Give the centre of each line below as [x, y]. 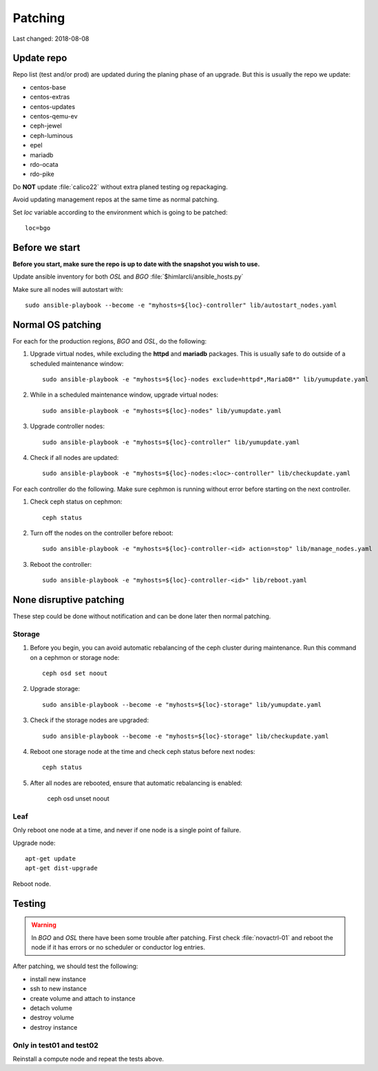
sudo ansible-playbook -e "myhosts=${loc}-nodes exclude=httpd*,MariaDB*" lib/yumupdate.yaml [206, 380]
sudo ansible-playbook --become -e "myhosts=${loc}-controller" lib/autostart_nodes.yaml [181, 305]
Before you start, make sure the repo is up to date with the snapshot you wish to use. [136, 264]
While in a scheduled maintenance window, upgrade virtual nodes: [124, 395]
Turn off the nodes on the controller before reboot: [102, 533]
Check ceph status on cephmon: [76, 502]
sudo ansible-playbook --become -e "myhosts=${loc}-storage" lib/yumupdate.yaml [182, 704]
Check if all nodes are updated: [74, 458]
